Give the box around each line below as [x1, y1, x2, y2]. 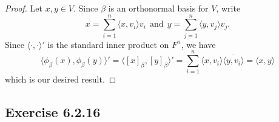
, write [216, 2, 241, 14]
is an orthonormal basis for [108, 2, 209, 14]
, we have [181, 38, 216, 50]
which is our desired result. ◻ [5, 73, 116, 86]
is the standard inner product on [47, 38, 169, 50]
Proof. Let [5, 2, 42, 14]
